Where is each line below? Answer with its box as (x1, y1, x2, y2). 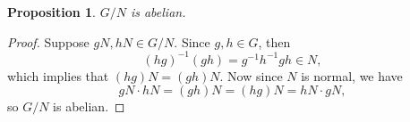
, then (258, 32, 291, 51)
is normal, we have (301, 66, 403, 85)
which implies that (7, 66, 109, 85)
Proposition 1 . (7, 3, 96, 20)
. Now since (219, 66, 283, 85)
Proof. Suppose (7, 32, 90, 51)
